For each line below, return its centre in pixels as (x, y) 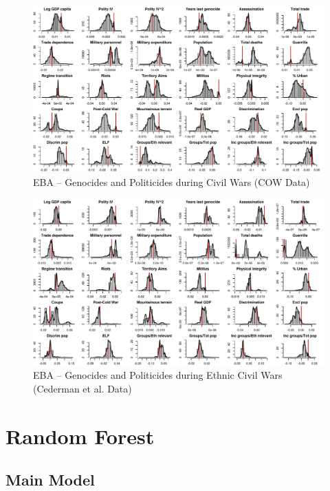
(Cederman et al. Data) (82, 388)
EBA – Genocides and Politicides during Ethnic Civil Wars (158, 375)
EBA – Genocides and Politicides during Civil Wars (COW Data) (172, 181)
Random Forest (80, 436)
